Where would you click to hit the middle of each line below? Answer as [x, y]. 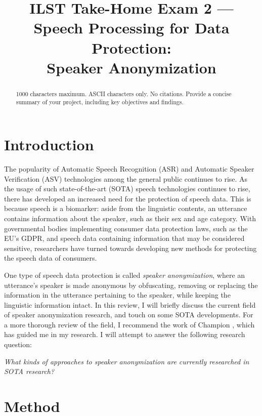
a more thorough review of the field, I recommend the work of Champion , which [129, 324]
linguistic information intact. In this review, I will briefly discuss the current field [130, 304]
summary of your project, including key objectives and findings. [100, 102]
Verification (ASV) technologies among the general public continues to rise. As [126, 178]
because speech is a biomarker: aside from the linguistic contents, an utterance [126, 208]
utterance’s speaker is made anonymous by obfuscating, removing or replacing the [131, 285]
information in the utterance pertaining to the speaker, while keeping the [117, 295]
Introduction [49, 144]
